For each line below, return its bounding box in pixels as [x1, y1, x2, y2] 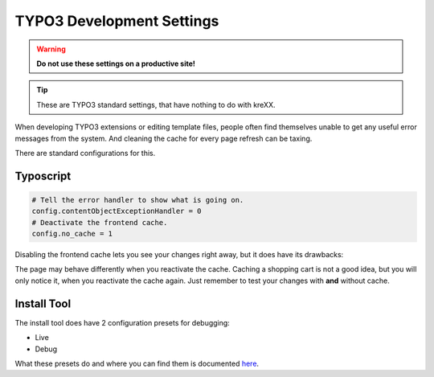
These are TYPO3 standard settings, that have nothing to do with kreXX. [36, 100, 276, 109]
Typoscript [14, 169, 72, 182]
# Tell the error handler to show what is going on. [31, 195, 244, 204]
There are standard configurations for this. [14, 148, 156, 158]
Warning [36, 44, 66, 54]
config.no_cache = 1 [31, 229, 113, 239]
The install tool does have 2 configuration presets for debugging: [14, 318, 231, 327]
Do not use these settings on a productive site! [36, 59, 196, 68]
